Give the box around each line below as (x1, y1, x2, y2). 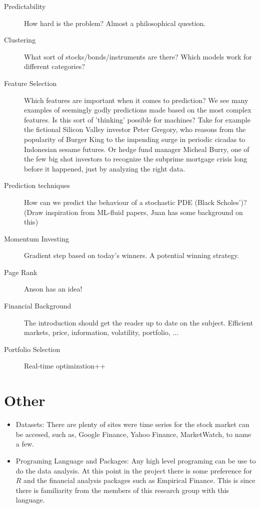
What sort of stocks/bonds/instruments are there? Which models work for (24, 51, 252, 61)
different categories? (24, 61, 85, 71)
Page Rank (4, 266, 37, 277)
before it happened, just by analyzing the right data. (24, 163, 185, 173)
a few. (15, 438, 34, 449)
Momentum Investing (4, 233, 69, 243)
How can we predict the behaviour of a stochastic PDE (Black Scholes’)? (24, 196, 247, 207)
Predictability (4, 1, 46, 11)
